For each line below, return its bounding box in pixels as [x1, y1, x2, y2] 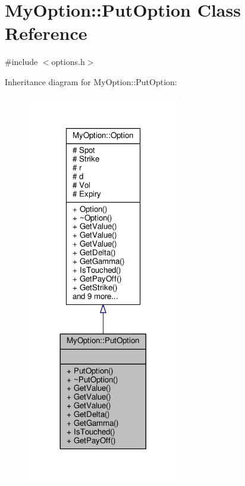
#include [5, 55, 38, 68]
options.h [51, 55, 85, 68]
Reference [5, 21, 87, 45]
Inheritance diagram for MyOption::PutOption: [5, 75, 177, 88]
